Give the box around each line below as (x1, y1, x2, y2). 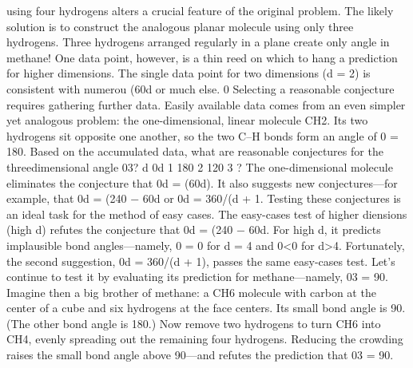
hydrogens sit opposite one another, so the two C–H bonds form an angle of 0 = (6, 127, 399, 144)
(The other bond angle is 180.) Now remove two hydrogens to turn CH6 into (6, 315, 381, 331)
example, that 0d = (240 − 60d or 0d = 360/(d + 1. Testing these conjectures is (6, 190, 401, 207)
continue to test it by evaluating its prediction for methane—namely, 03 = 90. (6, 268, 388, 285)
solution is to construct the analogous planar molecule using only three (6, 18, 354, 34)
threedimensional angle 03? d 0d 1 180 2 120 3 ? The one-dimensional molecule (6, 158, 393, 175)
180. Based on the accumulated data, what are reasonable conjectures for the (6, 143, 383, 160)
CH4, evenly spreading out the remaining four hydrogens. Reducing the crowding (6, 330, 403, 347)
